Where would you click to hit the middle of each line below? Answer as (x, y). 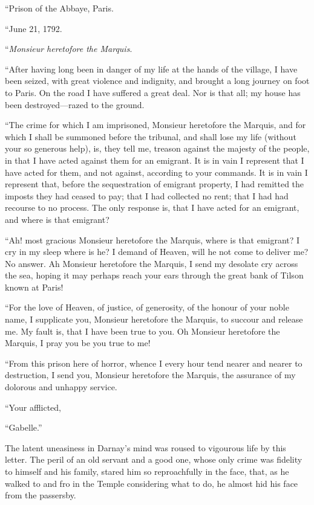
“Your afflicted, (33, 407)
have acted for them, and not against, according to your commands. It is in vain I (156, 172)
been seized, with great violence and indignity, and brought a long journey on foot (157, 81)
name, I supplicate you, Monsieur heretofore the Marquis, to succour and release (154, 319)
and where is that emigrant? (57, 219)
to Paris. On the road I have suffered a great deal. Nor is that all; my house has (153, 92)
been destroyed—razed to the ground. (75, 104)
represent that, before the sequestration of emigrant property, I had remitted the (155, 184)
